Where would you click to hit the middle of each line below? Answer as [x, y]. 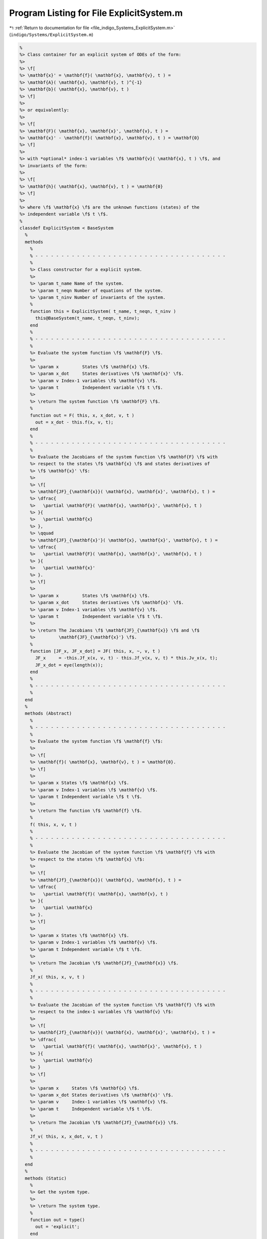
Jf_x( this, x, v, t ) [57, 977]
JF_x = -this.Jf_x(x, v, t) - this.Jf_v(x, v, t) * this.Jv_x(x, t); [127, 658]
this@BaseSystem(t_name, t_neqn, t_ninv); [88, 318]
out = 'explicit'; [58, 1227]
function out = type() [57, 1220]
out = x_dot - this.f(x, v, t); [74, 422]
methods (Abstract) [48, 713]
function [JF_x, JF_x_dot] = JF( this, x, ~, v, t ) [95, 651]
